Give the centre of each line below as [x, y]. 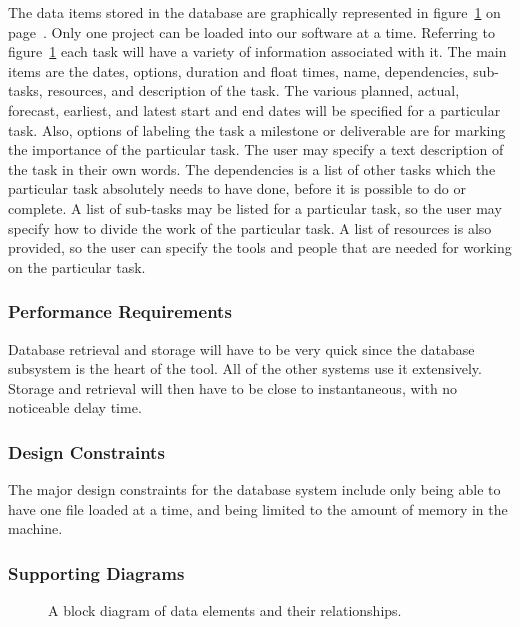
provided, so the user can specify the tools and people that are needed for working [260, 247]
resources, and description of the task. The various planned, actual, [253, 90]
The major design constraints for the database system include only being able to [254, 489]
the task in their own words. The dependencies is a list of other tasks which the [252, 168]
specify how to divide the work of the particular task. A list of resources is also [250, 227]
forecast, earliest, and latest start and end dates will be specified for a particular [254, 109]
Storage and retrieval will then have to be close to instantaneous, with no [233, 387]
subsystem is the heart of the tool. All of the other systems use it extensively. [245, 368]
